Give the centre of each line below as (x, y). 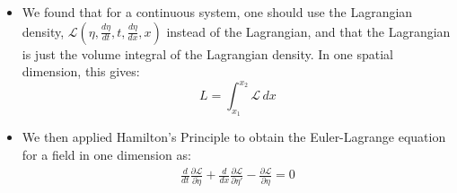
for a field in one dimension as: (106, 155)
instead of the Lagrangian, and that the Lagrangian (308, 31)
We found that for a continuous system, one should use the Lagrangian (217, 12)
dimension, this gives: (81, 71)
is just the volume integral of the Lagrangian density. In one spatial (208, 53)
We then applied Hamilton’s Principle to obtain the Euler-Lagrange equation (234, 137)
